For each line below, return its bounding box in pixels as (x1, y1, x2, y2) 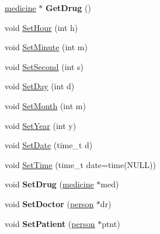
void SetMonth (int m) (5, 99, 86, 111)
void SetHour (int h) (5, 21, 78, 33)
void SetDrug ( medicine (5, 178, 94, 190)
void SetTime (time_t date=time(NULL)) (5, 158, 156, 170)
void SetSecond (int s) (5, 60, 84, 72)
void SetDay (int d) (5, 80, 75, 92)
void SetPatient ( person (5, 217, 95, 229)
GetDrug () (46, 2, 91, 13)
